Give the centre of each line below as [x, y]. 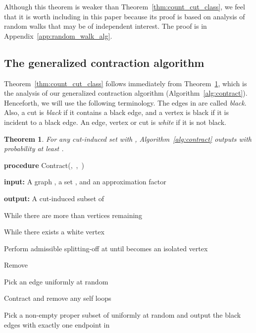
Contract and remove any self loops [58, 298]
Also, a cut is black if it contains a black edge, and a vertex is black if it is [116, 112]
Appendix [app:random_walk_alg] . [58, 35]
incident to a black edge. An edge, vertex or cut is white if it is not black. [115, 122]
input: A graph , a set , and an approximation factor [85, 182]
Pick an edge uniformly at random [56, 281]
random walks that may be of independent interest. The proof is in [105, 26]
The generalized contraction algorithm [104, 62]
